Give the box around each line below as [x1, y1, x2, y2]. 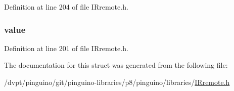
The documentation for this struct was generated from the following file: [4, 60, 228, 70]
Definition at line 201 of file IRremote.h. [4, 42, 128, 53]
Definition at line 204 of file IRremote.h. [4, 2, 128, 12]
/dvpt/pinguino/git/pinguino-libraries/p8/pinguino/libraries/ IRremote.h [4, 77, 230, 87]
